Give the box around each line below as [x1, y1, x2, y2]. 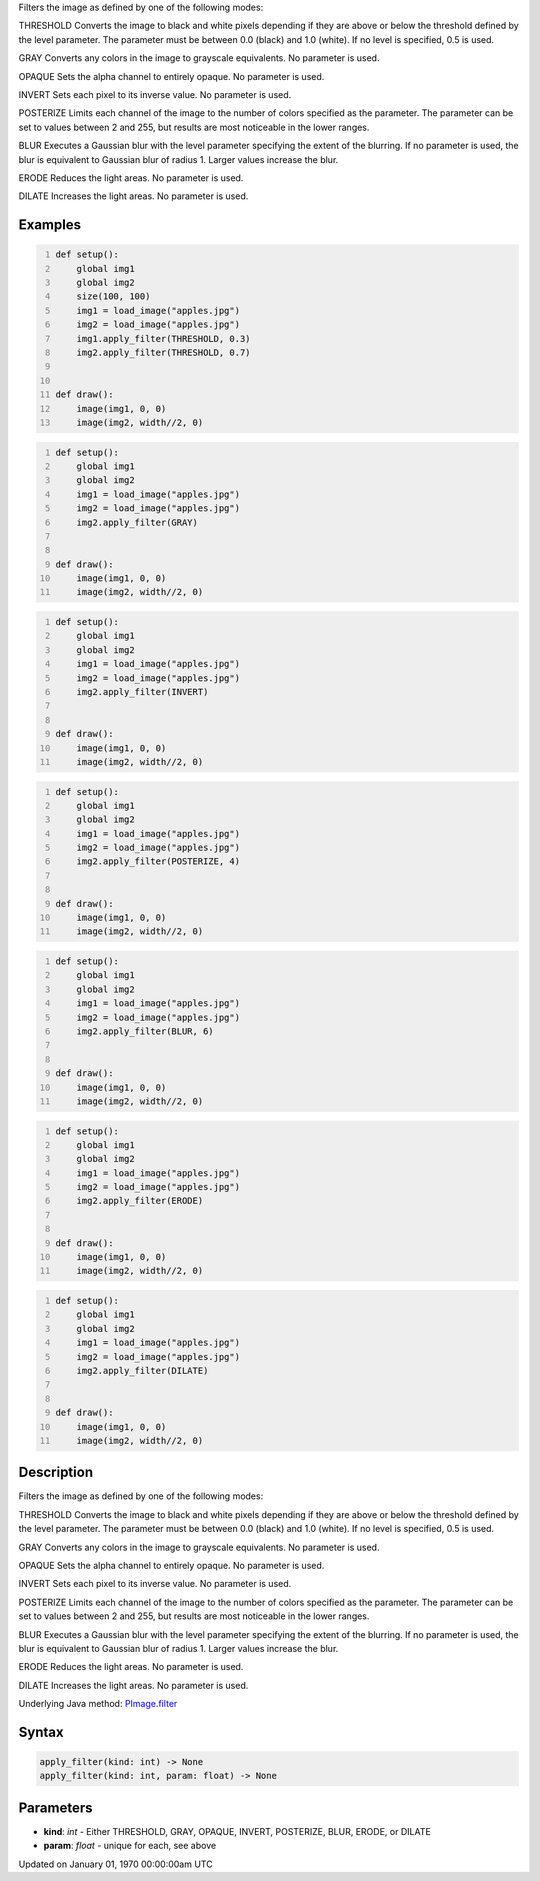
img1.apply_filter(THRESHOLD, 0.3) [76, 333, 251, 344]
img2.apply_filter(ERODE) [76, 1195, 204, 1207]
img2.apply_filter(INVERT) [76, 686, 209, 697]
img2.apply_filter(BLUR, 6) [76, 1025, 214, 1037]
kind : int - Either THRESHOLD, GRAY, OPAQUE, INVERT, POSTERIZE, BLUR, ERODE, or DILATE [43, 1825, 432, 1837]
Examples [18, 216, 82, 234]
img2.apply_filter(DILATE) [76, 1365, 209, 1376]
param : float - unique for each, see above [43, 1840, 217, 1852]
